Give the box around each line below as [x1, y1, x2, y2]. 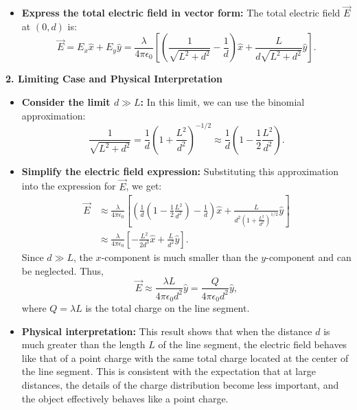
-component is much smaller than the [101, 249, 258, 264]
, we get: [126, 179, 162, 193]
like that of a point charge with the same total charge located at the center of [21, 350, 349, 365]
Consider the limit [21, 95, 111, 109]
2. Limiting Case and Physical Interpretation [5, 71, 222, 86]
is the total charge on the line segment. [85, 300, 250, 315]
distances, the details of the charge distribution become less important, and [21, 377, 339, 391]
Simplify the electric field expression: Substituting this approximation [21, 163, 338, 178]
